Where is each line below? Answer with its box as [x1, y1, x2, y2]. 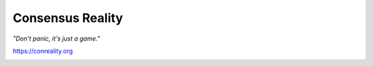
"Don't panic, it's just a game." [12, 34, 100, 43]
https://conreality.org [12, 47, 73, 55]
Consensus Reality [12, 10, 124, 25]
